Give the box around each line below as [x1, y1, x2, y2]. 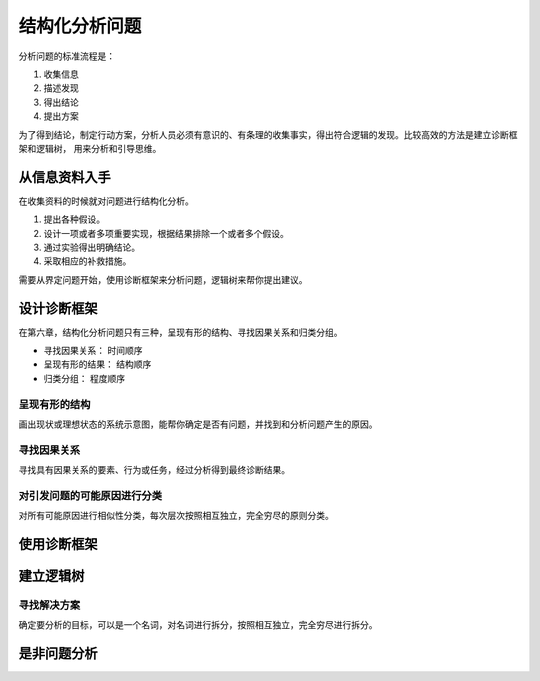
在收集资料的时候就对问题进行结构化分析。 [18, 195, 194, 207]
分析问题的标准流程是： [18, 50, 115, 62]
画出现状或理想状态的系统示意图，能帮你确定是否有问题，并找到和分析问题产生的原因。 [18, 418, 378, 430]
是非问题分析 [18, 645, 98, 662]
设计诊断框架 [18, 300, 98, 317]
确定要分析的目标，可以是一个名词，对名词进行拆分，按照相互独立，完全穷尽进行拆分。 [18, 619, 378, 631]
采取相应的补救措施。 [43, 255, 132, 267]
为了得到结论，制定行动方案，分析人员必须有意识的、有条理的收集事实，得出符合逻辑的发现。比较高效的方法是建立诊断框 [18, 128, 518, 140]
